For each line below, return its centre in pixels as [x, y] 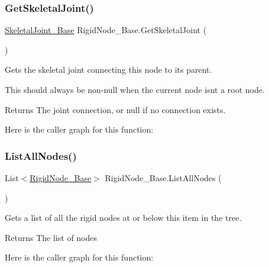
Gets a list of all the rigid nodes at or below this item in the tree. [123, 218]
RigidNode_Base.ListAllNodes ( [163, 178]
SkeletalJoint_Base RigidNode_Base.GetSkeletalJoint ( [106, 30]
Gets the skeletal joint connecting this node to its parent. [108, 70]
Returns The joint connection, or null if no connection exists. [115, 109]
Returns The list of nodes [51, 237]
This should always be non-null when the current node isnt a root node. [135, 89]
